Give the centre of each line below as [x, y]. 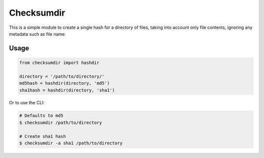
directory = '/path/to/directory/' [62, 76]
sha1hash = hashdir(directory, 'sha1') [67, 90]
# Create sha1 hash [43, 136]
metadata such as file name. [37, 34]
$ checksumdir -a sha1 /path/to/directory [71, 143]
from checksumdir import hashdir [59, 63]
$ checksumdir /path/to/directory [61, 123]
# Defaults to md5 [41, 116]
